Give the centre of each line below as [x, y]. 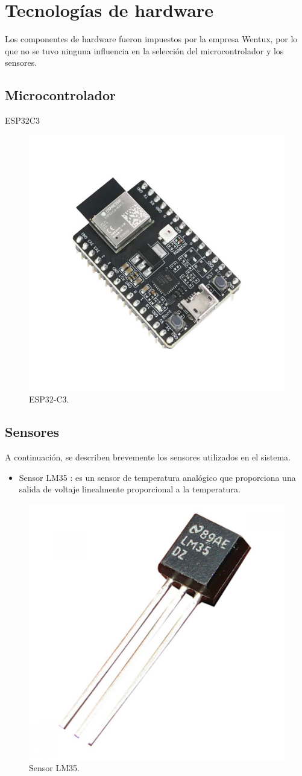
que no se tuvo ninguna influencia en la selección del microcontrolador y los [144, 50]
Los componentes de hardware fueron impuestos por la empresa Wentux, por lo [151, 39]
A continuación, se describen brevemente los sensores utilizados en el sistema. [148, 457]
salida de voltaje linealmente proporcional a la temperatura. [130, 489]
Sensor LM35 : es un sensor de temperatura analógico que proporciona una [157, 477]
